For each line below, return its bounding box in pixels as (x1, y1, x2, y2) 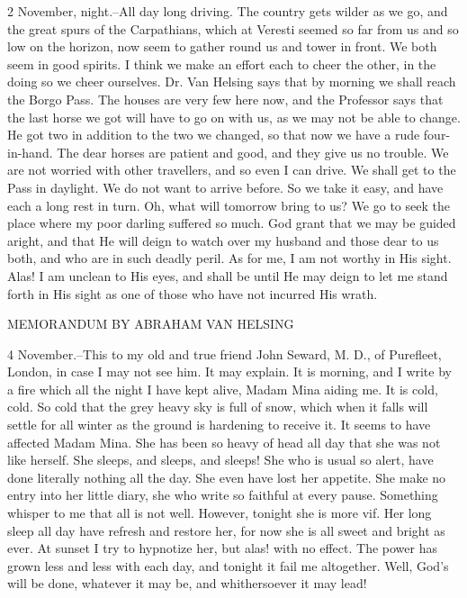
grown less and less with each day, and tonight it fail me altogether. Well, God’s (7, 556, 449, 575)
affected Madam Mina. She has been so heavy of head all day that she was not (7, 432, 441, 451)
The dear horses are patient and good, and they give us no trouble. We (57, 142, 449, 161)
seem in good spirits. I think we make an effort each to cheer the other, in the (7, 54, 436, 73)
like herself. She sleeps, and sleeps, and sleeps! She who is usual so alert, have (7, 450, 434, 469)
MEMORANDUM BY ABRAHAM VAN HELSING (7, 314, 294, 333)
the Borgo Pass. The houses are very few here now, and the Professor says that (7, 89, 444, 108)
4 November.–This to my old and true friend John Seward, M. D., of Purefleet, (7, 344, 442, 363)
